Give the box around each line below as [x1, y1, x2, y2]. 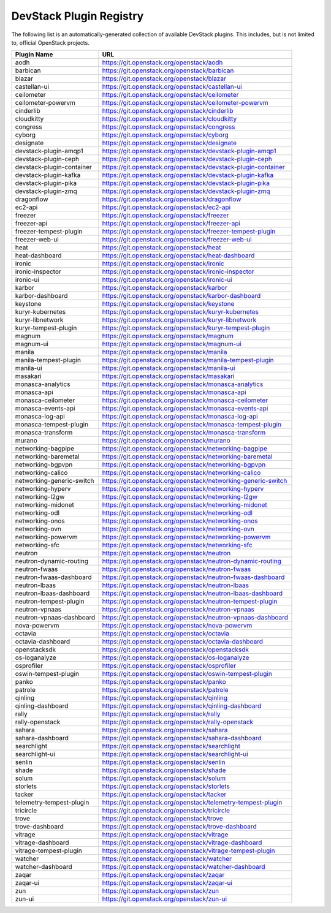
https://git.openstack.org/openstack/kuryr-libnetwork [102, 316, 257, 324]
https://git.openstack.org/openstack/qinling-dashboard [102, 702, 262, 710]
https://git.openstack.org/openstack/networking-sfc [102, 541, 253, 550]
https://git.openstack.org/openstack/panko [102, 678, 226, 686]
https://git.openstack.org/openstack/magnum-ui [102, 340, 242, 349]
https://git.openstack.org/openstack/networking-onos [102, 517, 258, 525]
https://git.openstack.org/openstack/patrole [102, 686, 229, 694]
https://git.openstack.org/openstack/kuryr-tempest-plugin [102, 324, 270, 332]
